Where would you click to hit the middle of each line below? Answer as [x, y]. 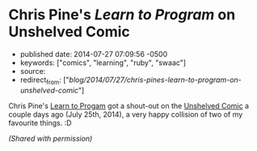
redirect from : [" [45, 80]
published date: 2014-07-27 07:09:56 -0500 [94, 54]
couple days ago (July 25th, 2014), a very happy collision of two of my [126, 114]
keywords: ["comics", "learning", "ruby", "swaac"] [103, 63]
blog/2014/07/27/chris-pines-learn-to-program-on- [156, 80]
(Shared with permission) [51, 138]
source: [33, 71]
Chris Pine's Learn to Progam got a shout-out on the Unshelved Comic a [128, 105]
